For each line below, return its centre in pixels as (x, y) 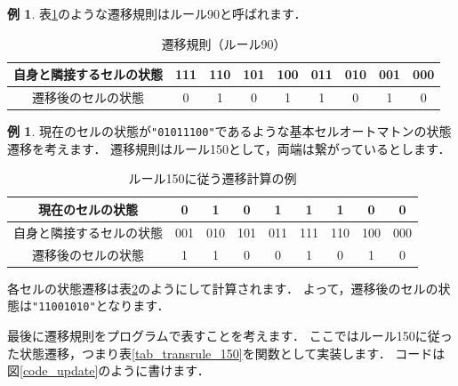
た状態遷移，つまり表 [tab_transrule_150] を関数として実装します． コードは (226, 353)
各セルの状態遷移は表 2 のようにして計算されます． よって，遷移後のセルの (223, 288)
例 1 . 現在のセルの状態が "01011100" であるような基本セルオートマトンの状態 (229, 131)
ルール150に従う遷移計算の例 (213, 178)
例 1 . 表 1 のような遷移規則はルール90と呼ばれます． (157, 13)
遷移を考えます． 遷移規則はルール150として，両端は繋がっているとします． (229, 148)
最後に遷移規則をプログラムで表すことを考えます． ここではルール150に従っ (230, 335)
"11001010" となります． (101, 306)
